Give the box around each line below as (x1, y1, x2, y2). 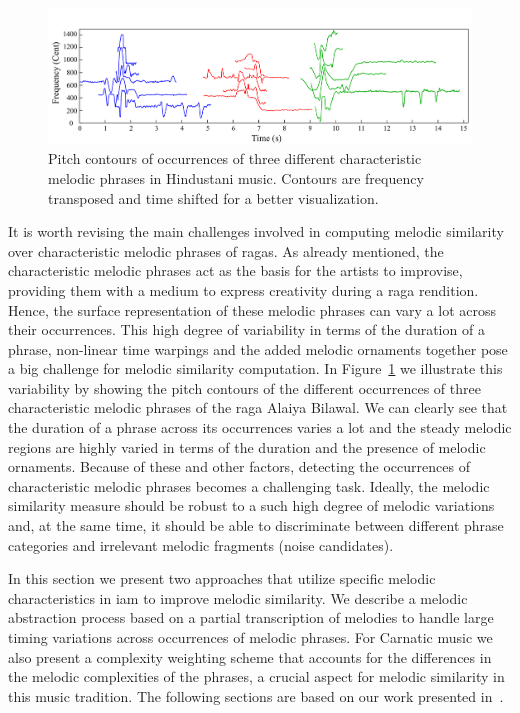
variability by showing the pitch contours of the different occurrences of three (8, 377, 481, 398)
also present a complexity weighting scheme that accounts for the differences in (8, 646, 492, 667)
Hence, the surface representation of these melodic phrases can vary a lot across (8, 299, 496, 320)
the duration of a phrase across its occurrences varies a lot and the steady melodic (8, 417, 512, 438)
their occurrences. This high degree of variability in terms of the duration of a (8, 319, 485, 340)
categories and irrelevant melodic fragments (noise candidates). (8, 534, 394, 555)
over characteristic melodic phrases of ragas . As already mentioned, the (8, 240, 444, 261)
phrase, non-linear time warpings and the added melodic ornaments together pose (8, 338, 508, 359)
